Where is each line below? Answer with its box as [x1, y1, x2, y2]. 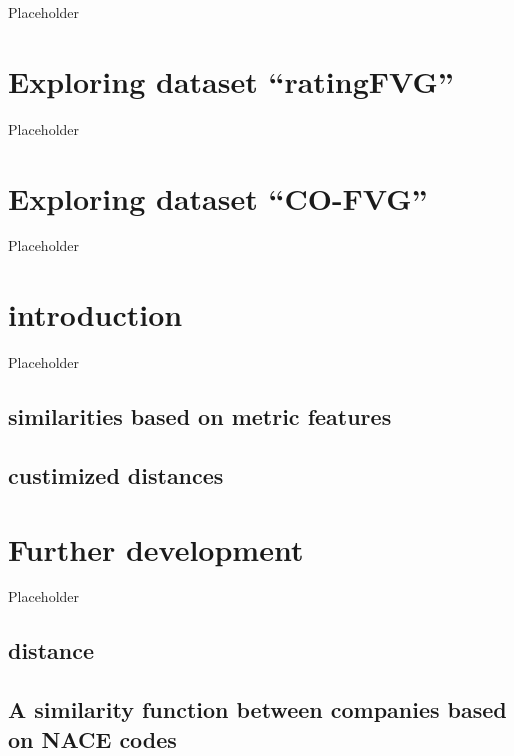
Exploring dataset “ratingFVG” [8, 60, 454, 101]
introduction [8, 294, 183, 335]
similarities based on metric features [8, 401, 392, 432]
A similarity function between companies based [8, 694, 507, 725]
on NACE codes [8, 723, 177, 754]
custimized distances [8, 459, 224, 490]
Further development [8, 528, 304, 569]
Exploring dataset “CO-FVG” [8, 177, 428, 218]
